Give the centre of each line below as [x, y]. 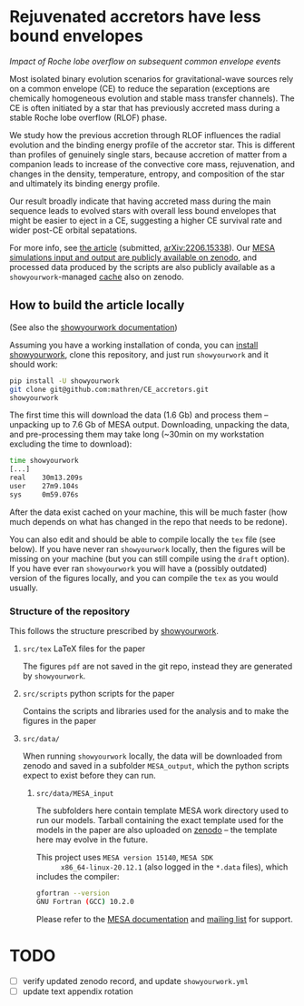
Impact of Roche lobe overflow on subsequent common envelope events [145, 61]
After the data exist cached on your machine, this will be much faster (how [148, 512]
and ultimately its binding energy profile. [85, 183]
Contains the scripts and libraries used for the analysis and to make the [156, 711]
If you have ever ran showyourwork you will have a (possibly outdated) [138, 568]
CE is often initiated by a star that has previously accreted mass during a [145, 107]
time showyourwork [44, 461]
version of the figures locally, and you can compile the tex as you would [144, 578]
